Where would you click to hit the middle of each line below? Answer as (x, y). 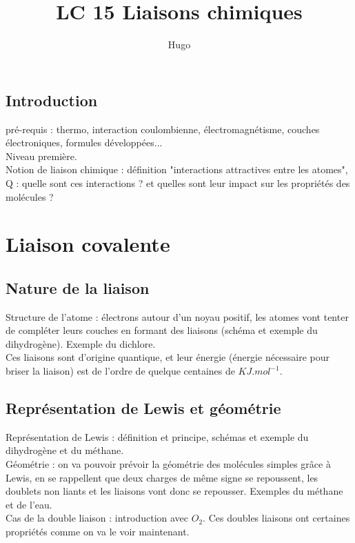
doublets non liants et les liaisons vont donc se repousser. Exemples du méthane (174, 491)
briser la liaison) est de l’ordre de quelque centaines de (120, 371)
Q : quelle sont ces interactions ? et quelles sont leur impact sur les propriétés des (178, 182)
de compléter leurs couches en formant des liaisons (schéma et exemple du (162, 330)
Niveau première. (41, 156)
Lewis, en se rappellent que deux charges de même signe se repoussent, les (162, 477)
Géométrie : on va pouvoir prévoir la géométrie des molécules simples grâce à (168, 464)
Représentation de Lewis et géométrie (143, 408)
